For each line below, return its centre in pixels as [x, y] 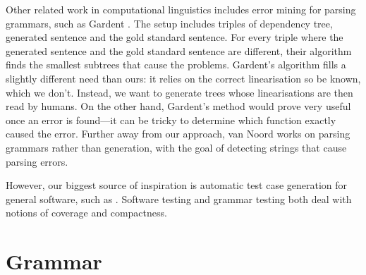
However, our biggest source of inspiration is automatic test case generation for [177, 185]
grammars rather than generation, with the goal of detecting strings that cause [176, 147]
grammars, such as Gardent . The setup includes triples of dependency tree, [169, 23]
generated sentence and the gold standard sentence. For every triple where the [175, 37]
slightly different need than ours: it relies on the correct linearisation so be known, [183, 78]
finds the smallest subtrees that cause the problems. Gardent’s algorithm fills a [176, 65]
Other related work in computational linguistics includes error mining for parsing [181, 9]
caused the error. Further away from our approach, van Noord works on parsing [178, 134]
